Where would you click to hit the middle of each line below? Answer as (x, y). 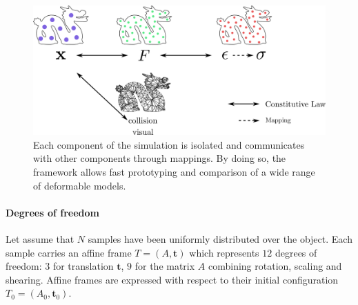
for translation (83, 266)
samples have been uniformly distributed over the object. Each (220, 238)
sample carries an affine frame (69, 252)
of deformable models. (80, 185)
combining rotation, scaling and (275, 266)
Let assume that (40, 238)
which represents (224, 252)
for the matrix (165, 266)
